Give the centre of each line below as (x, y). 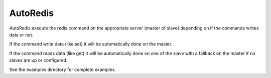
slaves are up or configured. (38, 60)
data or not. (21, 34)
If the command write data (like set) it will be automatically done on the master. (91, 44)
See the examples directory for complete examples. (63, 69)
